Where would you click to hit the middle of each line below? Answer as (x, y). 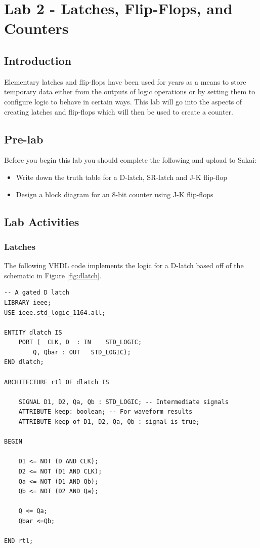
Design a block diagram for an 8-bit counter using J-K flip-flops (115, 194)
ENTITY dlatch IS (33, 332)
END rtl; (19, 541)
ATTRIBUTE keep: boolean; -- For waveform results (105, 412)
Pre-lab (24, 139)
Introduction (38, 60)
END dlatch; (24, 362)
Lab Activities (42, 221)
